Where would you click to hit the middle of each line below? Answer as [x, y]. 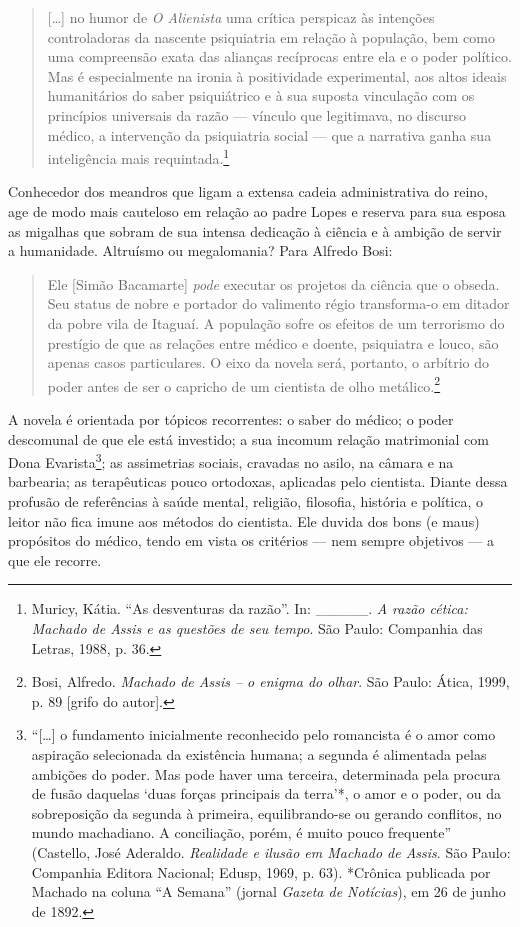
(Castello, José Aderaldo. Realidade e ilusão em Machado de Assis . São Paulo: [271, 851]
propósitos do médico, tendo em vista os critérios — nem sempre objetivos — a [251, 540]
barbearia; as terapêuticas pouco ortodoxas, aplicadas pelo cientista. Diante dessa [258, 481]
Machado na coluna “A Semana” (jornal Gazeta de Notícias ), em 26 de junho [268, 891]
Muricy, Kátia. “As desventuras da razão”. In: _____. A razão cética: [249, 608]
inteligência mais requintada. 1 [138, 156]
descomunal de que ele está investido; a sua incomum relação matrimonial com [248, 438]
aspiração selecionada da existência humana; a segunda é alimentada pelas [259, 753]
